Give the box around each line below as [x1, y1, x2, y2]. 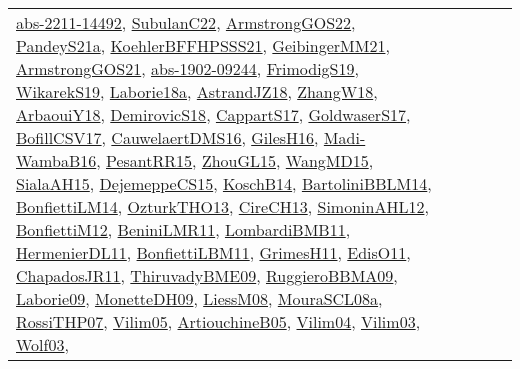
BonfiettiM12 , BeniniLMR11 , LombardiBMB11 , [16, 218, 351, 241]
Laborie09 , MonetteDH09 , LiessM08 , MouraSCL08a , [16, 287, 383, 310]
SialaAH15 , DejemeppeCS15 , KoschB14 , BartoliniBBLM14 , [16, 172, 432, 195]
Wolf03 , [16, 333, 69, 356]
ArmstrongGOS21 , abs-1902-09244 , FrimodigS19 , [16, 57, 359, 80]
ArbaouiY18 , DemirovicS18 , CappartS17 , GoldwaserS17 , [16, 103, 411, 126]
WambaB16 [16, 149, 97, 172]
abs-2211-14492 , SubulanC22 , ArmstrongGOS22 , [16, 11, 356, 34]
